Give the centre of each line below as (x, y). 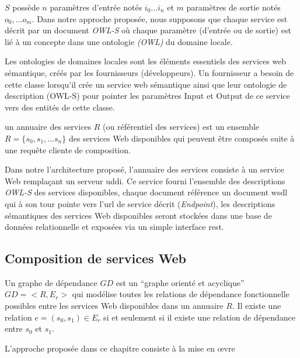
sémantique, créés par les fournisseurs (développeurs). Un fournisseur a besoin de (149, 72)
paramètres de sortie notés (233, 7)
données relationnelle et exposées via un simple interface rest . (114, 227)
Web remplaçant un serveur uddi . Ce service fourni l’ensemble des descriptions (145, 180)
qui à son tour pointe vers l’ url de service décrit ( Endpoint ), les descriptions (140, 203)
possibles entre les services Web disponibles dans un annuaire (114, 306)
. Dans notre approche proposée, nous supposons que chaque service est (160, 18)
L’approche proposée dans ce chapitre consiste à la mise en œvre (120, 348)
